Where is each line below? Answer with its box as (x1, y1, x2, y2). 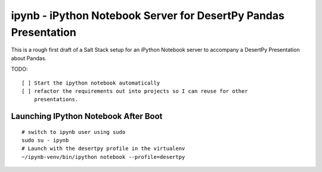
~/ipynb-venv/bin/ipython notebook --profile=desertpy (21, 154, 185, 160)
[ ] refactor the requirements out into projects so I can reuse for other (21, 87, 248, 95)
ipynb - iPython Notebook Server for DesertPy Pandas (11, 9, 284, 22)
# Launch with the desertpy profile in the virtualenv (21, 145, 185, 152)
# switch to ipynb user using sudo (21, 129, 126, 135)
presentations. (33, 96, 79, 103)
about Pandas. (11, 54, 47, 62)
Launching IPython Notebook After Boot (11, 111, 163, 121)
